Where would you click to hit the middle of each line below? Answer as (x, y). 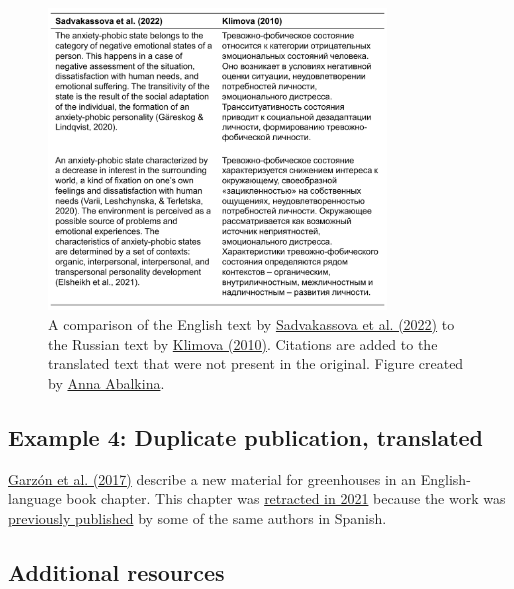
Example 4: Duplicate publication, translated (246, 436)
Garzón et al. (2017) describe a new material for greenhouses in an (212, 478)
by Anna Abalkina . (106, 382)
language (35, 498)
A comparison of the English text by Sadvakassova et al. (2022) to (251, 324)
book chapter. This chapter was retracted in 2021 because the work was (286, 498)
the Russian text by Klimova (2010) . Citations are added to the (243, 343)
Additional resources (116, 571)
